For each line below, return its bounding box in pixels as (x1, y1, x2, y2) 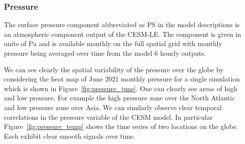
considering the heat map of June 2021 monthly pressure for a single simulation (4, 74, 240, 84)
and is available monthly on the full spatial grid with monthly (39, 38, 222, 48)
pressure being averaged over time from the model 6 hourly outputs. (4, 48, 206, 58)
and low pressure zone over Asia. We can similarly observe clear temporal (4, 102, 222, 112)
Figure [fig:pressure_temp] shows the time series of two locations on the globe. (4, 121, 238, 131)
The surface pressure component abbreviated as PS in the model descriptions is (4, 19, 240, 30)
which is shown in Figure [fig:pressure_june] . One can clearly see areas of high (4, 83, 237, 93)
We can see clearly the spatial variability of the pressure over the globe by (4, 64, 224, 74)
